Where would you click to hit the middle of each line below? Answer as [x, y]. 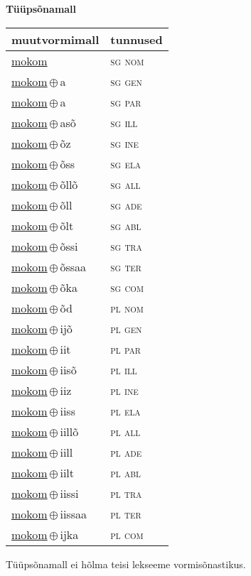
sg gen [126, 81]
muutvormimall [55, 39]
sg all [125, 184]
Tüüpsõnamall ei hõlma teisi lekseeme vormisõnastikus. [126, 564]
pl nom [127, 308]
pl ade [126, 452]
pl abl [125, 472]
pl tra [126, 493]
